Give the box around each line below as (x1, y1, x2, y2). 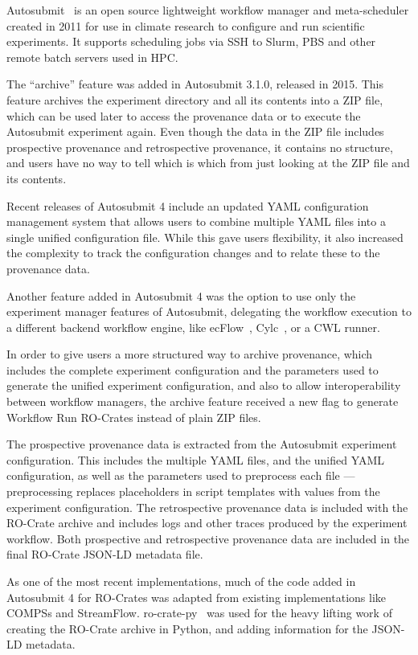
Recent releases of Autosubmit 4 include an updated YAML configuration (6, 197, 369, 214)
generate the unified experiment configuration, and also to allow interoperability (6, 377, 401, 394)
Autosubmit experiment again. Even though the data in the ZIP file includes (6, 123, 384, 140)
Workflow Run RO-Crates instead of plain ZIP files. (6, 408, 261, 425)
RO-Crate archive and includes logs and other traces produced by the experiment (6, 514, 408, 531)
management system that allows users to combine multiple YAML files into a (6, 213, 386, 230)
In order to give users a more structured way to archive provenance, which (6, 346, 373, 362)
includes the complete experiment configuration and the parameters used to (6, 361, 379, 378)
